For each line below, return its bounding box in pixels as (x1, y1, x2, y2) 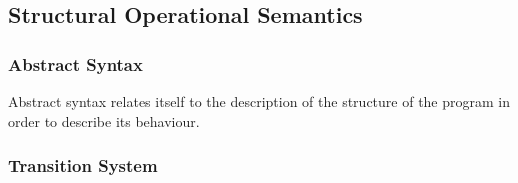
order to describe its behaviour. (8, 110, 200, 131)
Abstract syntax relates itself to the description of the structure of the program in (8, 91, 511, 111)
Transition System (8, 153, 158, 178)
